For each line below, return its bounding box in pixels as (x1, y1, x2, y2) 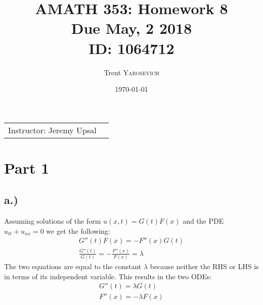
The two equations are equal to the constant (4, 261, 142, 272)
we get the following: (46, 225, 110, 236)
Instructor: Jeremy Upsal (8, 124, 97, 136)
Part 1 (4, 157, 50, 178)
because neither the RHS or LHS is (150, 261, 259, 272)
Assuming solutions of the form (4, 216, 101, 226)
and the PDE (183, 216, 224, 226)
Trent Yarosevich (104, 67, 159, 77)
